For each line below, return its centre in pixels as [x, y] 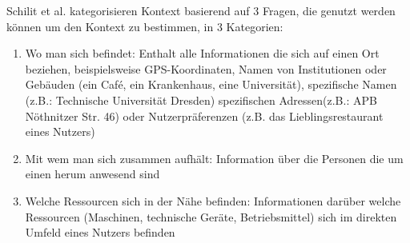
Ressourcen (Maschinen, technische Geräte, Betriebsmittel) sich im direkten [211, 216]
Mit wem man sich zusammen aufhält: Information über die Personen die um [214, 158]
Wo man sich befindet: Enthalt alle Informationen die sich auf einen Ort [202, 53]
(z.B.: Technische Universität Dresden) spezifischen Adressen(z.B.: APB [201, 100]
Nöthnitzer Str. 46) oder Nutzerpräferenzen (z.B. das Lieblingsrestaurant [204, 116]
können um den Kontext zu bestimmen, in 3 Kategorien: [145, 26]
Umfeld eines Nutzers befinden [100, 232]
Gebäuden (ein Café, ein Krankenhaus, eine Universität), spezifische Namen [211, 84]
